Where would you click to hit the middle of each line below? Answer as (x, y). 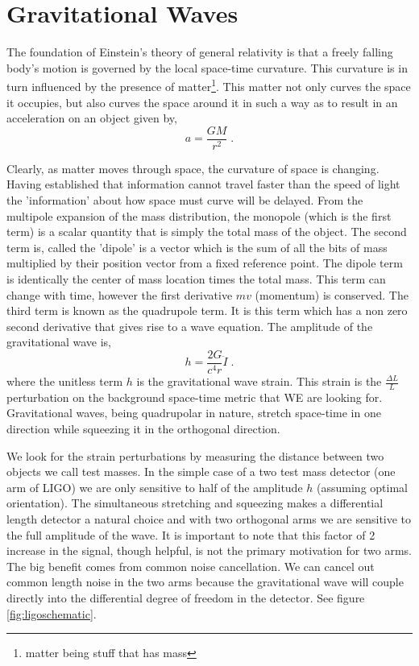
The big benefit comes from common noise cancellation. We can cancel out (191, 566)
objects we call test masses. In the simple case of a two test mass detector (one (201, 472)
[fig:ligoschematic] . (52, 613)
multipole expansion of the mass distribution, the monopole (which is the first (199, 215)
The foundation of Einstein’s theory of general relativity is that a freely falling (200, 52)
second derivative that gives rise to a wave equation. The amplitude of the (190, 326)
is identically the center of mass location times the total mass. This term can (196, 278)
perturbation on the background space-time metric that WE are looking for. (195, 397)
